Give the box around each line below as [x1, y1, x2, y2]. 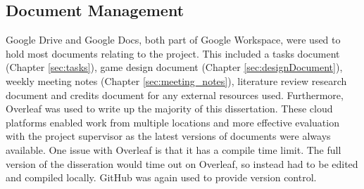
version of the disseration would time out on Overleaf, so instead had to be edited [6, 156, 358, 171]
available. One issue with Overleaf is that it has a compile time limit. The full [6, 142, 341, 157]
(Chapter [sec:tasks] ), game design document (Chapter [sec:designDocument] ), [6, 60, 343, 74]
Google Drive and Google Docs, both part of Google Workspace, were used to [6, 32, 341, 47]
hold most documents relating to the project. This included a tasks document [6, 46, 340, 60]
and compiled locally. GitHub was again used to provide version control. [6, 170, 317, 185]
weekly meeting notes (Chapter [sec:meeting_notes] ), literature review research [6, 73, 347, 88]
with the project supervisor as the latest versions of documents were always [6, 129, 331, 143]
